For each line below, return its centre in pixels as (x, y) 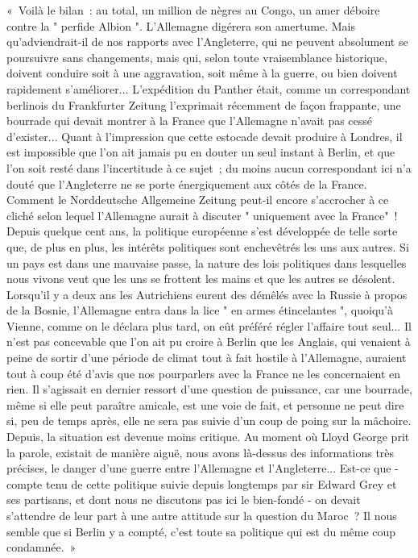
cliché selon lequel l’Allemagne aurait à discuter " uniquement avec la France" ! (202, 215)
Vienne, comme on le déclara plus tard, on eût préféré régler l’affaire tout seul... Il (209, 325)
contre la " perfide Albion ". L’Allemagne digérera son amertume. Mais (181, 25)
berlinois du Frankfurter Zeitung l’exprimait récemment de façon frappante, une (204, 104)
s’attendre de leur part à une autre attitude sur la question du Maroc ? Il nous (202, 515)
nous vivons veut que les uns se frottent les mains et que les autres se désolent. (201, 279)
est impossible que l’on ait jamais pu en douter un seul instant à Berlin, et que (201, 152)
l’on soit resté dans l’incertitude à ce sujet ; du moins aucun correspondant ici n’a (209, 167)
